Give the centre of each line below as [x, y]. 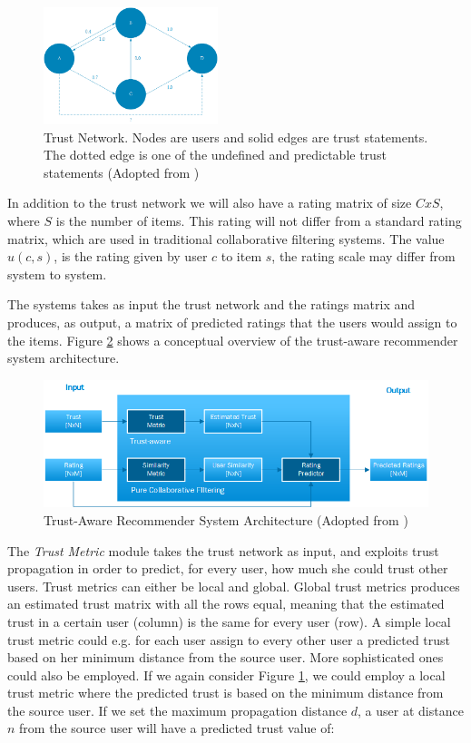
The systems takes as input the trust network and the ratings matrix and [211, 304]
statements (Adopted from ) [122, 172]
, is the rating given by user [131, 256]
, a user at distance [411, 710]
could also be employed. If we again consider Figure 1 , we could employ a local [226, 675]
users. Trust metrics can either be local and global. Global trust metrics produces [234, 586]
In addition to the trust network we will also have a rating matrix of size [210, 203]
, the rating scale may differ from [363, 256]
